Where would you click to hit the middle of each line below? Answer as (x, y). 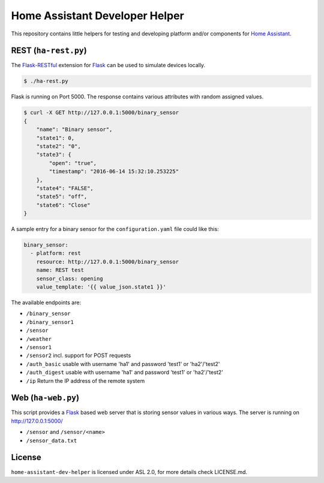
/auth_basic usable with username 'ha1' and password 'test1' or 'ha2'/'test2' (123, 364)
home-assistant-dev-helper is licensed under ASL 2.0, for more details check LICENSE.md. (129, 472)
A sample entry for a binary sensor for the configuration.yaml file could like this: (115, 229)
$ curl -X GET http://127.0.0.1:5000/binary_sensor (101, 113)
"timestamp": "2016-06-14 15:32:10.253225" (114, 172)
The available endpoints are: (46, 302)
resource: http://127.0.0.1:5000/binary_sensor (108, 262)
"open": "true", (73, 163)
